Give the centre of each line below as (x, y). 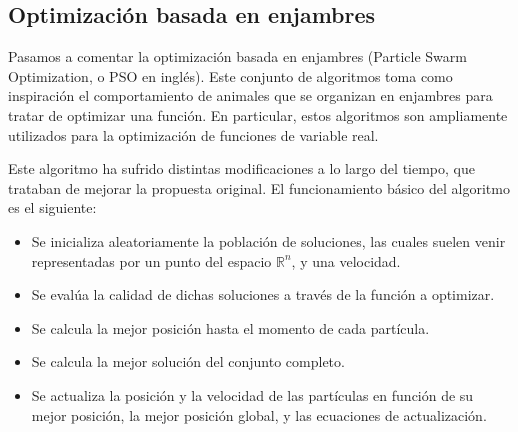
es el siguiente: (52, 207)
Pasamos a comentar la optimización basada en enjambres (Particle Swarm (237, 56)
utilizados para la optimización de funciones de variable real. (193, 134)
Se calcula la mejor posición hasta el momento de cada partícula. (230, 327)
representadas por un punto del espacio (151, 260)
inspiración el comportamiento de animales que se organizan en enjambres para (250, 95)
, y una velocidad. (346, 260)
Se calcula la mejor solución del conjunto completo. (188, 361)
